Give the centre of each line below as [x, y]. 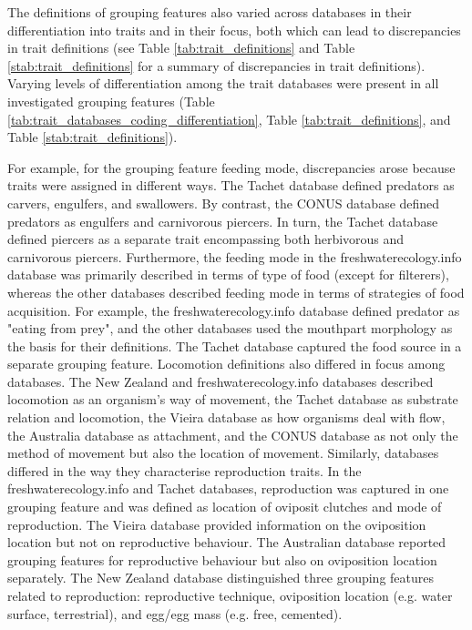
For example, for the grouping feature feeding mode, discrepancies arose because [231, 167]
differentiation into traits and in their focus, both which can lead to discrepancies [234, 30]
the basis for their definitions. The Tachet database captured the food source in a [235, 345]
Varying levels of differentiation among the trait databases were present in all [223, 83]
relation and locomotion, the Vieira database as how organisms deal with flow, [226, 417]
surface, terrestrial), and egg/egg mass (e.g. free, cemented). [175, 613]
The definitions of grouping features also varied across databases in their [210, 12]
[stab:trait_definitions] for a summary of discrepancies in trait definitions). [216, 65]
